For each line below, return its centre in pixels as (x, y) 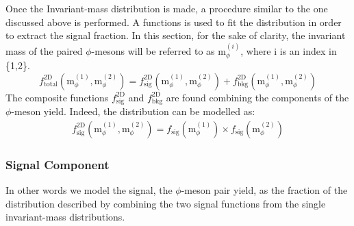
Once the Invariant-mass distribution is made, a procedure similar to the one (167, 8)
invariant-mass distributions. (65, 217)
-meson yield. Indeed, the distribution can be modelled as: (133, 111)
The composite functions (57, 97)
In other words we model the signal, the (89, 190)
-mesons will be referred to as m (159, 50)
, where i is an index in (289, 50)
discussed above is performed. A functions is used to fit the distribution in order (174, 22)
